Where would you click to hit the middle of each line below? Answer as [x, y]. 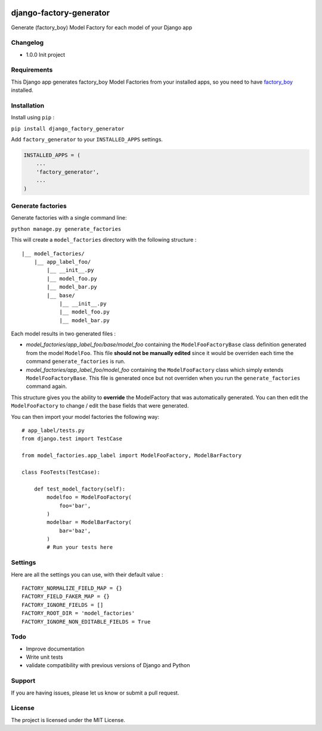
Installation [28, 106]
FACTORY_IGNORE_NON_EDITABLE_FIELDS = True [86, 621]
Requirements [32, 70]
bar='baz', [75, 530]
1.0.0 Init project [46, 54]
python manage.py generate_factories [66, 229]
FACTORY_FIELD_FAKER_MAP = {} [66, 596]
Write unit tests [44, 657]
